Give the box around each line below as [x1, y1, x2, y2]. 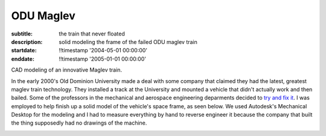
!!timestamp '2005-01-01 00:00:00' [59, 55, 146, 63]
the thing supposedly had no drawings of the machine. [11, 119, 147, 126]
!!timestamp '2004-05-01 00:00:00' [59, 47, 148, 54]
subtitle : [11, 30, 33, 37]
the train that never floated [59, 30, 125, 37]
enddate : [11, 55, 34, 63]
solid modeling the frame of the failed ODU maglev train [59, 38, 197, 45]
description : [11, 38, 43, 45]
